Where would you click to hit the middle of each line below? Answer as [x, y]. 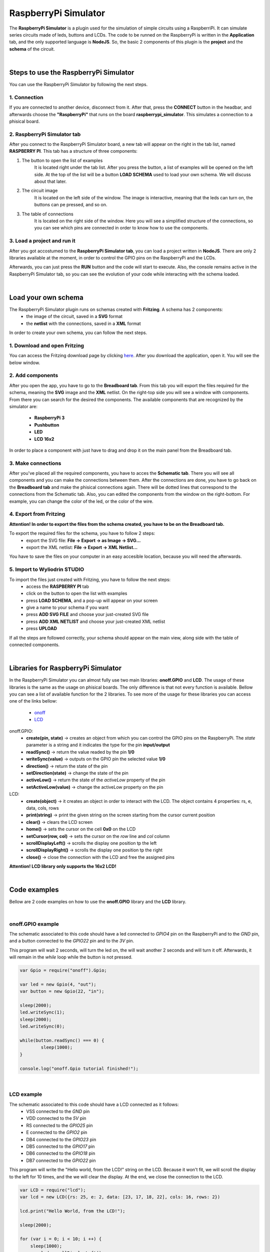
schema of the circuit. [32, 49]
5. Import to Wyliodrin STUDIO [47, 569]
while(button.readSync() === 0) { [62, 1040]
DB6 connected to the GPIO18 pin [61, 1153]
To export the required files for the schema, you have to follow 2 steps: [82, 533]
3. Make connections [35, 463]
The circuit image [40, 191]
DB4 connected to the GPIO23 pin [61, 1139]
